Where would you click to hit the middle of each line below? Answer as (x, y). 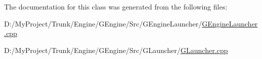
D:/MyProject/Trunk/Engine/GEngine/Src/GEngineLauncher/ (103, 23)
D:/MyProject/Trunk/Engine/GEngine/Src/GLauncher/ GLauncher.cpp (116, 50)
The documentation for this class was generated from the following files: (116, 6)
